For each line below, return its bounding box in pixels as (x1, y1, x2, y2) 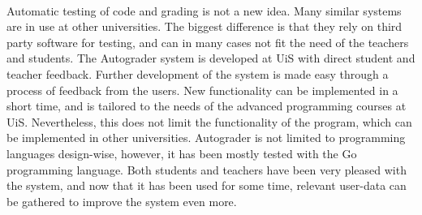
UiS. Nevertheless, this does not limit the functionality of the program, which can (6, 113, 412, 130)
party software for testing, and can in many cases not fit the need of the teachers (6, 33, 409, 50)
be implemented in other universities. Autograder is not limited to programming (6, 129, 406, 146)
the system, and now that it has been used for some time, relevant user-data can (6, 177, 407, 194)
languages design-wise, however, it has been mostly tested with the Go (6, 144, 357, 161)
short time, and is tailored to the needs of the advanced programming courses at (6, 97, 407, 114)
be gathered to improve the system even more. (6, 192, 237, 209)
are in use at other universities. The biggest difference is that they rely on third (6, 18, 403, 35)
